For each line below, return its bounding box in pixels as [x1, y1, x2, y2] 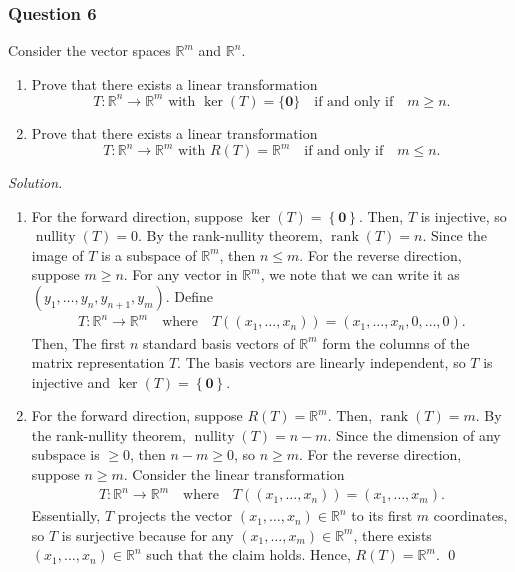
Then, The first [31, 332, 126, 353]
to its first [351, 505, 413, 526]
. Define [165, 285, 214, 306]
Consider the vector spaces [8, 40, 171, 61]
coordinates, [433, 505, 508, 526]
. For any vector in [123, 264, 238, 285]
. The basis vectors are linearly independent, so [177, 352, 466, 373]
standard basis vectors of [142, 332, 295, 353]
